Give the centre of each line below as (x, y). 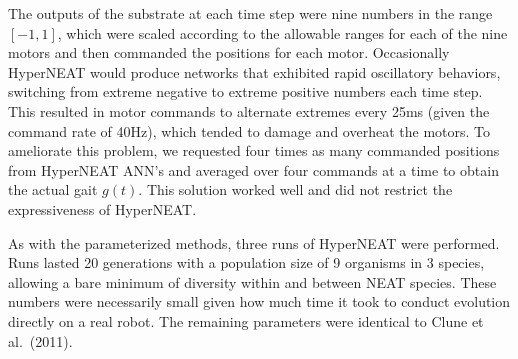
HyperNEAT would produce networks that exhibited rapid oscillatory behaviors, (254, 71)
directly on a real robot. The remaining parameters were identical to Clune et (246, 320)
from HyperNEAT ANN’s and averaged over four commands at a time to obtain (253, 169)
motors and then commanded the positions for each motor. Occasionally (229, 52)
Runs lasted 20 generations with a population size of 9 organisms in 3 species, (246, 262)
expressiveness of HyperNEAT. (102, 208)
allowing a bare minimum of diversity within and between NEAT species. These (252, 281)
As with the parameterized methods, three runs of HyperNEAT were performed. (254, 242)
